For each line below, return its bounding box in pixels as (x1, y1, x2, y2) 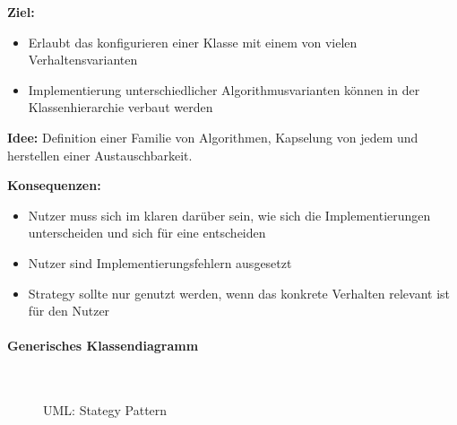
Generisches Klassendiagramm (7, 336, 199, 355)
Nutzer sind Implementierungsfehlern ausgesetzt (28, 253, 292, 272)
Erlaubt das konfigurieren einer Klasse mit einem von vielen (28, 32, 358, 51)
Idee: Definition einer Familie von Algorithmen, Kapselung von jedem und (7, 127, 418, 146)
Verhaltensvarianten (28, 50, 138, 69)
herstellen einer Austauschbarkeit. (7, 145, 193, 164)
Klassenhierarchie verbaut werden (28, 98, 213, 117)
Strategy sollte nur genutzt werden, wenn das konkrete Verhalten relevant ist (28, 283, 451, 302)
